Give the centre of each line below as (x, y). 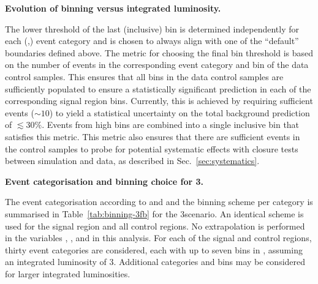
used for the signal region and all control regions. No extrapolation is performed (155, 226)
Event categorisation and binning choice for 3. (104, 181)
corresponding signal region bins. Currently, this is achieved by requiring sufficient (159, 101)
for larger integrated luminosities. (68, 273)
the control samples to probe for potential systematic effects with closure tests (152, 148)
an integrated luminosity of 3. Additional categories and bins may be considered (155, 262)
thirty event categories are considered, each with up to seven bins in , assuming (154, 249)
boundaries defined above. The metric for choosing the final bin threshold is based (159, 52)
